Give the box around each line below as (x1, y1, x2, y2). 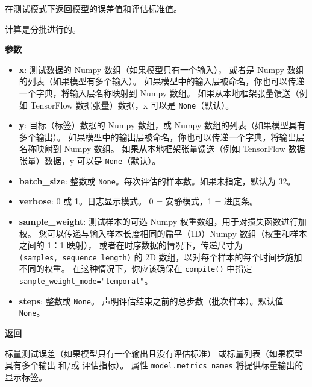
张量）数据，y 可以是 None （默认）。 (19, 154, 161, 166)
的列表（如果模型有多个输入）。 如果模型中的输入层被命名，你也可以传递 (19, 75, 305, 87)
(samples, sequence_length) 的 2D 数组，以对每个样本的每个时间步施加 (19, 250, 302, 263)
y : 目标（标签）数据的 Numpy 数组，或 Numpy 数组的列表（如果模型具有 (19, 119, 305, 131)
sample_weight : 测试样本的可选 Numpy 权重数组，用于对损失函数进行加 (19, 215, 307, 227)
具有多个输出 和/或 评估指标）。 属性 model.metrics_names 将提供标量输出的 (5, 359, 304, 371)
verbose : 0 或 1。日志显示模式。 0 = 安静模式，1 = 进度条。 (19, 195, 258, 207)
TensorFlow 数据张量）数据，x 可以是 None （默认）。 (30, 98, 234, 111)
